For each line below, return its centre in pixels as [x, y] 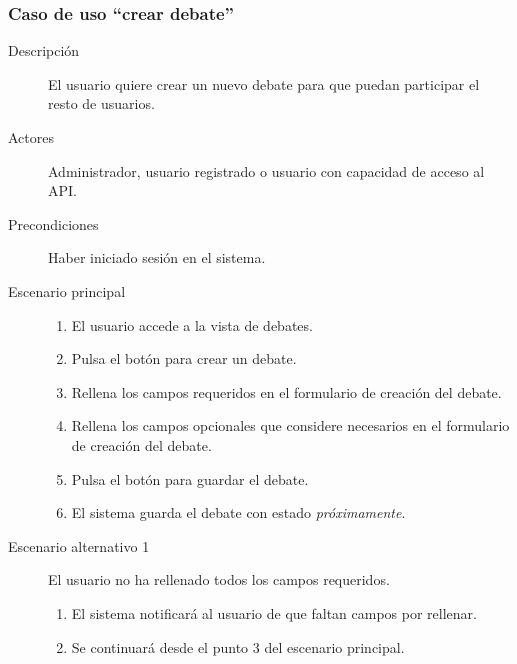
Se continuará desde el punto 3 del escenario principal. [238, 646]
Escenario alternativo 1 [79, 545]
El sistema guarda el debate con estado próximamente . [238, 512]
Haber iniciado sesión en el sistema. [157, 257]
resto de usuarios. [101, 103]
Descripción [44, 50]
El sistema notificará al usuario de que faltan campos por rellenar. [274, 612]
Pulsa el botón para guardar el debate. [190, 478]
